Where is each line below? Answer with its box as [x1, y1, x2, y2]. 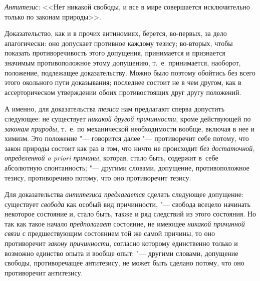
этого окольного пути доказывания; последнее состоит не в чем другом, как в [5, 77, 241, 87]
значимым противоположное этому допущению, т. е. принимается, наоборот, [5, 57, 241, 67]
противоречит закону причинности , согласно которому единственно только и [5, 238, 238, 248]
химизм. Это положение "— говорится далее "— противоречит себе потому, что [5, 133, 249, 143]
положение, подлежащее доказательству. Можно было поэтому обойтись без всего [5, 67, 255, 77]
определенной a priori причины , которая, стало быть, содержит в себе [5, 152, 218, 163]
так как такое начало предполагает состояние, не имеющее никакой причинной [5, 218, 245, 228]
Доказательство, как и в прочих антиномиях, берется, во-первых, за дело [5, 28, 227, 38]
